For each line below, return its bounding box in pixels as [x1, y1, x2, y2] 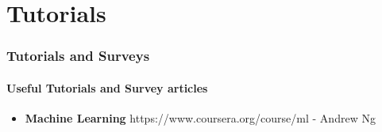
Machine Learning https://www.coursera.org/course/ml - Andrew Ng [25, 110, 376, 126]
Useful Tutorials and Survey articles [6, 79, 208, 96]
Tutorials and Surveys [6, 46, 150, 66]
